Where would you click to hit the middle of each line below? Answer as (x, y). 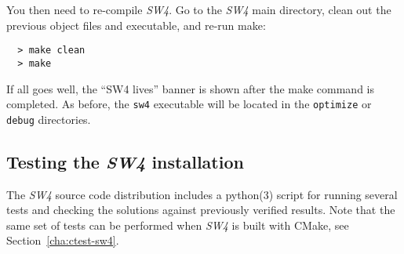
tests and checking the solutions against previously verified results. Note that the (201, 210)
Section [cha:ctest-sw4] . (63, 240)
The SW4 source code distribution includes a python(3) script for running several (202, 194)
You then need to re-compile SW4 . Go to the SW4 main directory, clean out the (199, 9)
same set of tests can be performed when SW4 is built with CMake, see (178, 225)
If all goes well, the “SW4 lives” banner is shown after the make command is (191, 88)
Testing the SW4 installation (125, 161)
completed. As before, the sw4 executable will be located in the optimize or (189, 104)
